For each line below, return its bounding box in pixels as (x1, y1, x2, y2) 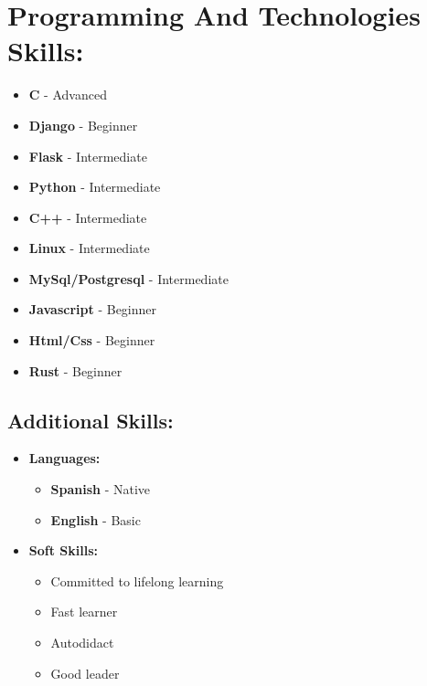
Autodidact (50, 633, 114, 652)
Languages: (28, 449, 101, 468)
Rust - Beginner (28, 361, 123, 380)
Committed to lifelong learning (50, 571, 224, 590)
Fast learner (50, 602, 118, 621)
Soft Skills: (28, 541, 98, 560)
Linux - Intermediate (28, 238, 150, 258)
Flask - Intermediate (28, 146, 147, 165)
